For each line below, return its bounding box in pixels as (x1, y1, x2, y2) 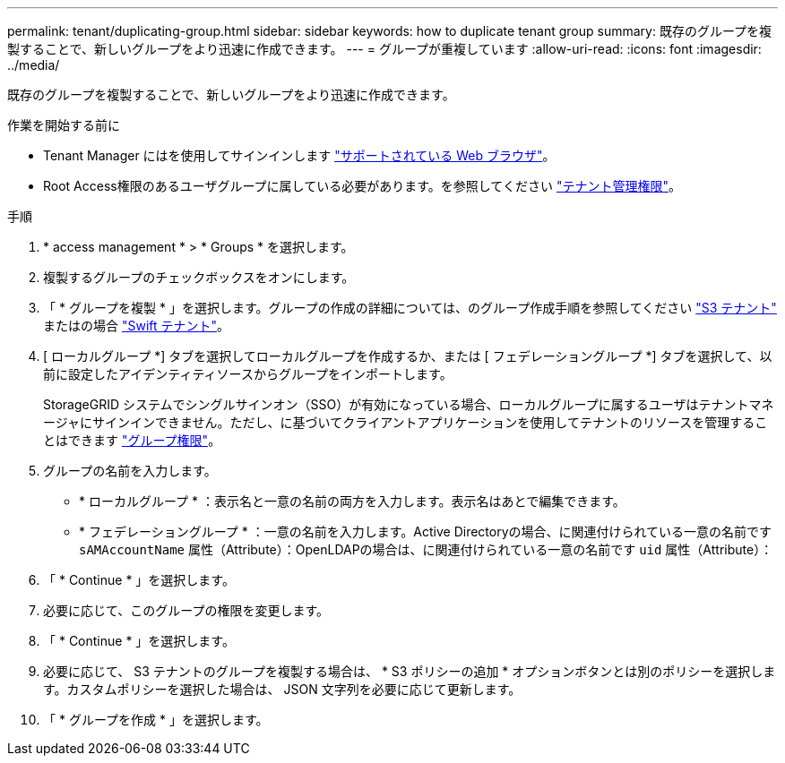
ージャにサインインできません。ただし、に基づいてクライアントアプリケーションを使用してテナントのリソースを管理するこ (43, 415, 768, 430)
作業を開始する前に (7, 117, 120, 133)
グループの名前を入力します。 (43, 463, 217, 478)
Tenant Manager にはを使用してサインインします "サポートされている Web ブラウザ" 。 (43, 148, 556, 163)
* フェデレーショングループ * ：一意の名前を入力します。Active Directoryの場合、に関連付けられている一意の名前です (79, 524, 772, 539)
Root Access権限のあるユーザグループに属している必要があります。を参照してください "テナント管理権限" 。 (43, 178, 681, 193)
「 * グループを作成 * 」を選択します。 (43, 712, 269, 727)
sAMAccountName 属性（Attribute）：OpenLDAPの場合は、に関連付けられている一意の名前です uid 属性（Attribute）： (79, 542, 773, 557)
